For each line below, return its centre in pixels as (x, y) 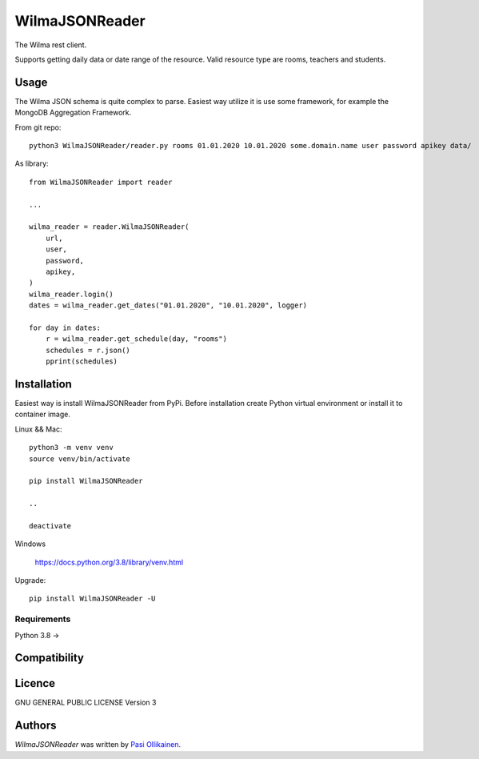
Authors (36, 726)
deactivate (50, 526)
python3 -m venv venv (71, 448)
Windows (30, 544)
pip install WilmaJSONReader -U (92, 599)
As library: (32, 163)
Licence (35, 683)
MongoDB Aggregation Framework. (73, 113)
